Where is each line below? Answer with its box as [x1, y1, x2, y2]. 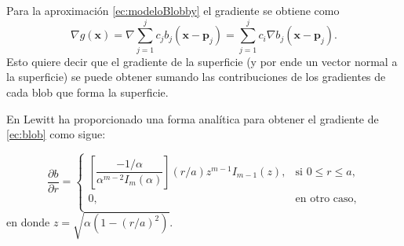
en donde [6, 214, 50, 230]
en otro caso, [295, 193, 357, 204]
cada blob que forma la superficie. [6, 83, 169, 100]
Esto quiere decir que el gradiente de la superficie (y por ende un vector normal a [6, 53, 398, 69]
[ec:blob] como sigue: [6, 126, 106, 142]
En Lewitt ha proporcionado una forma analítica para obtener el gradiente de [6, 110, 379, 127]
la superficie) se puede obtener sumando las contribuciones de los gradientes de [6, 68, 386, 85]
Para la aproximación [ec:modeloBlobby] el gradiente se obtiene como [6, 2, 340, 18]
